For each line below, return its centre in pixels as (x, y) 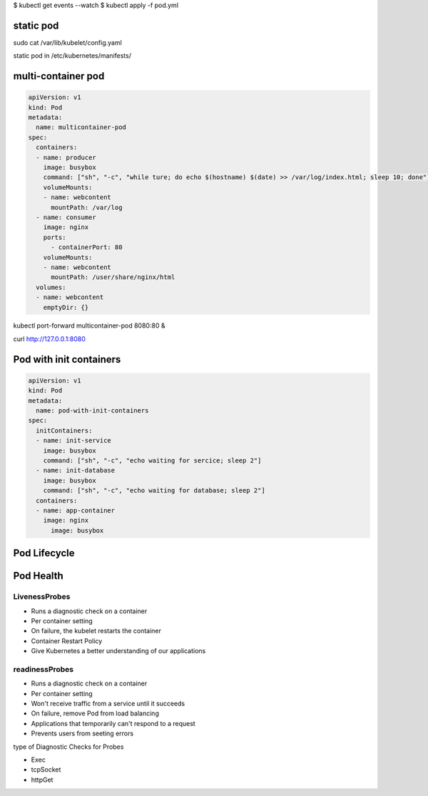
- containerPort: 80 (87, 247)
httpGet (42, 780)
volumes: (51, 287)
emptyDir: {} (66, 307)
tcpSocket (46, 770)
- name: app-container (76, 510)
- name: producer (66, 157)
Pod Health (38, 576)
